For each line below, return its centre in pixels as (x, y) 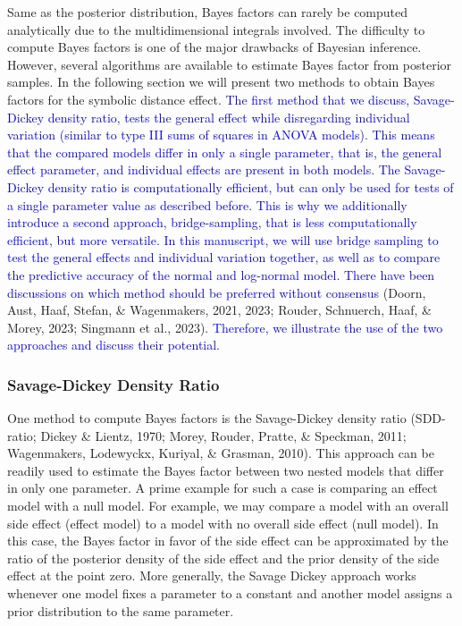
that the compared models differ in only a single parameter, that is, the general (225, 152)
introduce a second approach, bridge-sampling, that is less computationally (212, 222)
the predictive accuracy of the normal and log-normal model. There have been (221, 274)
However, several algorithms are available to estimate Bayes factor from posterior (230, 64)
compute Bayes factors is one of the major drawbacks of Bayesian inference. (214, 47)
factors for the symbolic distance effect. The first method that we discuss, (209, 99)
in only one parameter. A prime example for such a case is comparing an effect (223, 488)
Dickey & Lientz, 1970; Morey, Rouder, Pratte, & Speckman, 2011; (223, 435)
